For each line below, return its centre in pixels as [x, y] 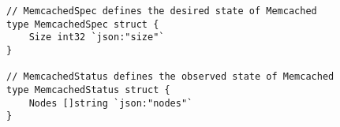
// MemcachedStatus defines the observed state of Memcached [170, 77]
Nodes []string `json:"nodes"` [111, 103]
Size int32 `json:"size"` [97, 37]
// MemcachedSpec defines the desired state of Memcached [162, 11]
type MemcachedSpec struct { [83, 24]
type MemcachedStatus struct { [88, 90]
